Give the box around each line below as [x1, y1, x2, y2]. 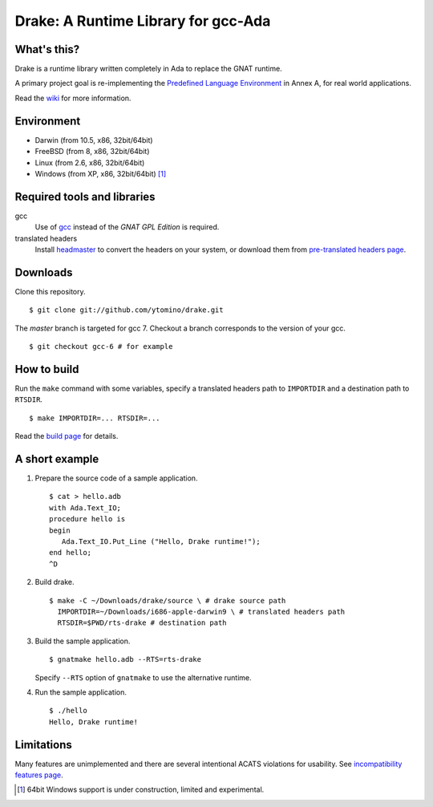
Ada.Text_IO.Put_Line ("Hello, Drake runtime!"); [61, 537, 261, 546]
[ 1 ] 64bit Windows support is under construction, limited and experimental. [17, 785, 265, 794]
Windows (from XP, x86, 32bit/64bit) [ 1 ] [34, 168, 167, 178]
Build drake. [34, 578, 75, 587]
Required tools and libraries [14, 189, 156, 204]
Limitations [14, 738, 72, 752]
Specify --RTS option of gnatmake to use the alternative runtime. [34, 672, 252, 682]
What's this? [14, 43, 80, 56]
